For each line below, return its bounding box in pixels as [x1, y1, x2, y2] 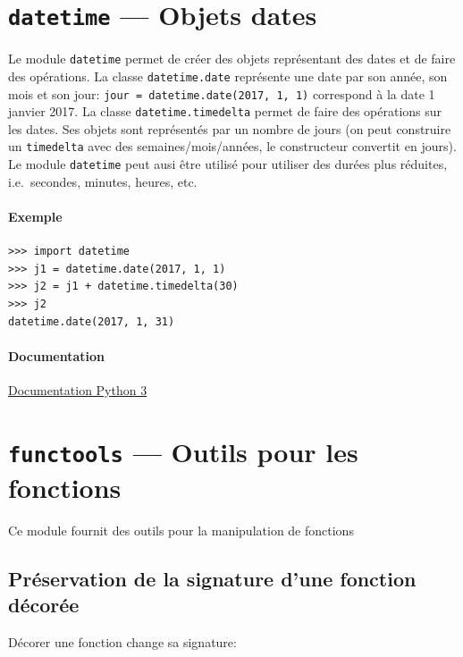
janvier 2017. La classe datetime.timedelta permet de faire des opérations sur [8, 102, 442, 121]
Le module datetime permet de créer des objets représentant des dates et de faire [8, 49, 456, 68]
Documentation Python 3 [8, 380, 147, 399]
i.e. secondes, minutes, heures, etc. [8, 172, 198, 190]
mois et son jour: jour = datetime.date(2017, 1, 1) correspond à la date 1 [8, 84, 435, 103]
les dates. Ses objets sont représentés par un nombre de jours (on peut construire [8, 119, 451, 138]
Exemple [8, 206, 63, 225]
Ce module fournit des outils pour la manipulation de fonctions [8, 520, 354, 539]
